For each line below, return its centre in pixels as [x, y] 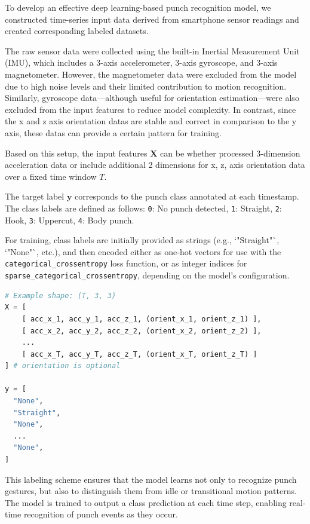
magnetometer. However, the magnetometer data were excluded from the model [151, 74]
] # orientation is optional [63, 366]
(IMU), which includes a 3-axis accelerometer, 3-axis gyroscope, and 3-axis [141, 62]
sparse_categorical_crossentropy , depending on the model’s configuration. [147, 275]
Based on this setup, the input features [76, 153]
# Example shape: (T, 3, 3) [61, 295]
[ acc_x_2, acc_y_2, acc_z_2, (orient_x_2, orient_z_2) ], [142, 331]
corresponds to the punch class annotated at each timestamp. [187, 196]
